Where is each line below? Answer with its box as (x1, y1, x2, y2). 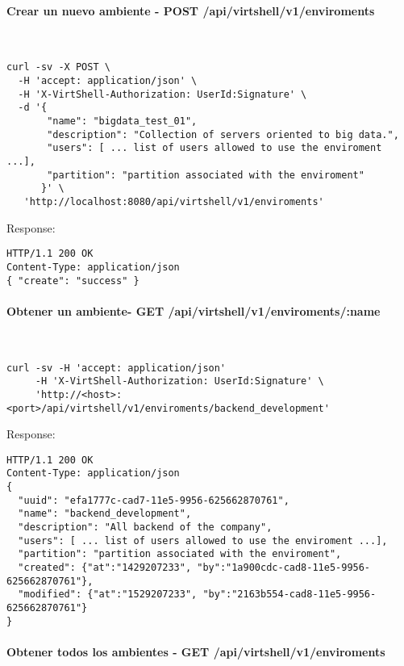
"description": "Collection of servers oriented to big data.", (47, 128, 399, 140)
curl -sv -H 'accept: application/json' (6, 362, 227, 374)
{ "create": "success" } (6, 274, 140, 287)
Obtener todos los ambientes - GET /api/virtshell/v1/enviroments (6, 643, 385, 660)
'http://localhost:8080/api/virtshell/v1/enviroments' (23, 195, 324, 207)
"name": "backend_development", (18, 508, 192, 520)
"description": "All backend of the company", (18, 521, 273, 534)
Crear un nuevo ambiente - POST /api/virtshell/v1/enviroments (6, 2, 375, 19)
